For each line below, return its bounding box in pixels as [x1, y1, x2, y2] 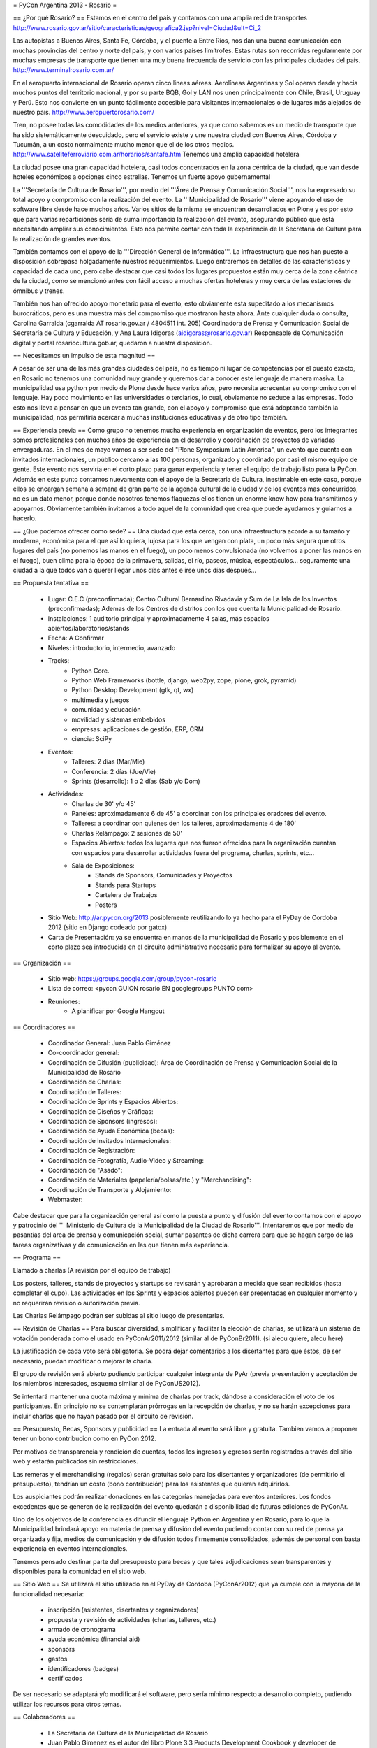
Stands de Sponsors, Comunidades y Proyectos [95, 871, 233, 880]
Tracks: [47, 657, 70, 665]
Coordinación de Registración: [47, 1147, 135, 1155]
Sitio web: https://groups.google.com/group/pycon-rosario [47, 974, 217, 982]
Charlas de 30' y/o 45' [71, 799, 136, 808]
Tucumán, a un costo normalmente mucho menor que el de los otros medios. [13, 141, 235, 149]
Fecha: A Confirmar [47, 633, 104, 643]
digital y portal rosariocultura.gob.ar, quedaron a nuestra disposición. [13, 338, 212, 347]
